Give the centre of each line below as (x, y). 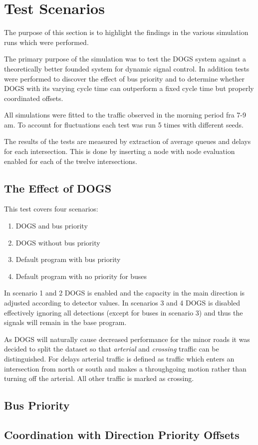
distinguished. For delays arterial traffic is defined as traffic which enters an (119, 358)
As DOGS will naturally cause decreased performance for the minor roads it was (127, 339)
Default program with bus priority (68, 259)
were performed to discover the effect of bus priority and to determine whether (124, 78)
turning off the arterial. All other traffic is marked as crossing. (99, 378)
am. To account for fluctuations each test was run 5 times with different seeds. (124, 124)
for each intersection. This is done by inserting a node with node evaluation (120, 151)
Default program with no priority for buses (81, 276)
